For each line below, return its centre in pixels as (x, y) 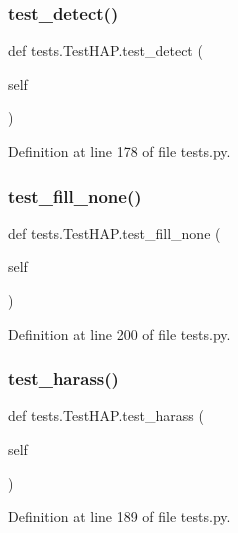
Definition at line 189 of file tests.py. (119, 516)
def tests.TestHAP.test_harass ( (106, 415)
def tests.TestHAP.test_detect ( (105, 50)
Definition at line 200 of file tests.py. (119, 333)
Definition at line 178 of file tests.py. (119, 151)
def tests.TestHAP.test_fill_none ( (114, 232)
